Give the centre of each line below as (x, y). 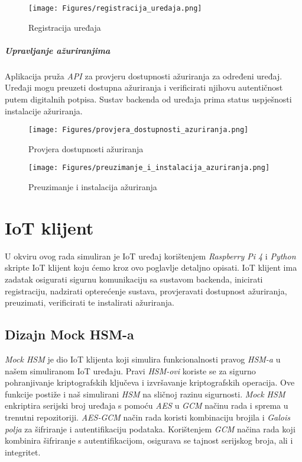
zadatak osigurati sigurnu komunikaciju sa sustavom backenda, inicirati (134, 279)
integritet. (23, 452)
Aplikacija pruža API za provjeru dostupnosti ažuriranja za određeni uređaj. (144, 76)
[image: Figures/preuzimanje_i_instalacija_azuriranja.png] (149, 168)
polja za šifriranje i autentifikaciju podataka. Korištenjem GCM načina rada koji (150, 429)
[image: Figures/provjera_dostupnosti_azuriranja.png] (139, 130)
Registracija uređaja (65, 27)
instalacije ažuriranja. (44, 110)
